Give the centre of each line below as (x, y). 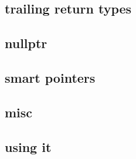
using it (28, 146)
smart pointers (50, 77)
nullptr (26, 43)
